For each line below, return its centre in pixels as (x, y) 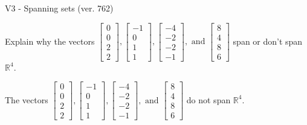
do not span (208, 99)
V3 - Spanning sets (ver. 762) (59, 8)
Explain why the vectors (50, 41)
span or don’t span (268, 41)
